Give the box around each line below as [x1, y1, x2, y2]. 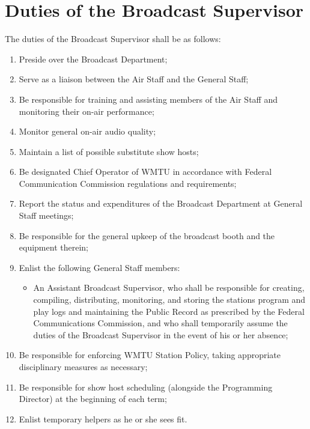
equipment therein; [19, 241, 88, 254]
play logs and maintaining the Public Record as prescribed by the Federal [33, 305, 305, 317]
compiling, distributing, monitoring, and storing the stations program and [33, 293, 306, 306]
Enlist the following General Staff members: [19, 261, 180, 273]
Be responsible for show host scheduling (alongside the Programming [19, 380, 273, 393]
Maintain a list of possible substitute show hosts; [19, 145, 199, 157]
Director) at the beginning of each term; [19, 392, 167, 405]
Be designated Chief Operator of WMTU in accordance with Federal [19, 165, 272, 178]
